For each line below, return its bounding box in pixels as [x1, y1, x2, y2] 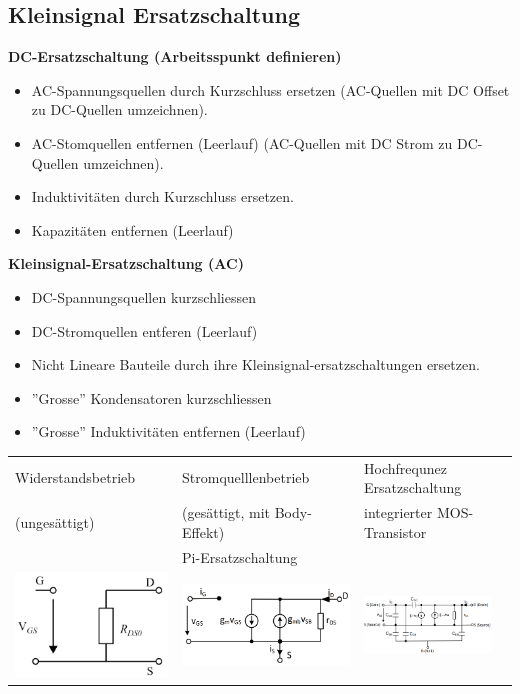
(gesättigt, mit [182, 502, 271, 523]
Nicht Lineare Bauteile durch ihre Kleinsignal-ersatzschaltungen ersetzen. [31, 354, 480, 375]
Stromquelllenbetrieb [182, 467, 310, 488]
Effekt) [182, 521, 225, 542]
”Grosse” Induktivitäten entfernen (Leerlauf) [31, 421, 306, 442]
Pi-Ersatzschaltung [182, 546, 298, 567]
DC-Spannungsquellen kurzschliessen [31, 286, 256, 307]
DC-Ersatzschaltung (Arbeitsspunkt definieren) [8, 46, 342, 67]
